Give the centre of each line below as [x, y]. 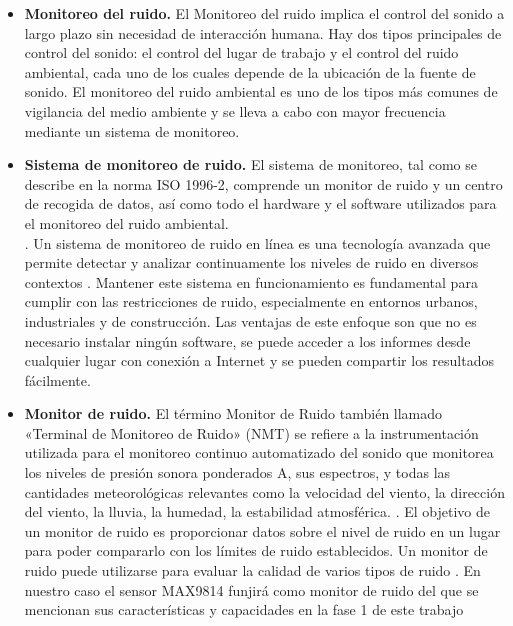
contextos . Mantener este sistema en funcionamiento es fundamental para [251, 281]
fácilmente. [57, 379]
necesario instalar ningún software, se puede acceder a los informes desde [247, 340]
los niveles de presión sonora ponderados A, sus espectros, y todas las [237, 472]
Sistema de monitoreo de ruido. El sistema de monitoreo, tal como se [250, 164]
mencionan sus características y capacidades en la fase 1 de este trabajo [244, 609]
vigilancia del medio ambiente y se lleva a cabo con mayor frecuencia [235, 110]
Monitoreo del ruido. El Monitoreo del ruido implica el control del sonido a [264, 13]
